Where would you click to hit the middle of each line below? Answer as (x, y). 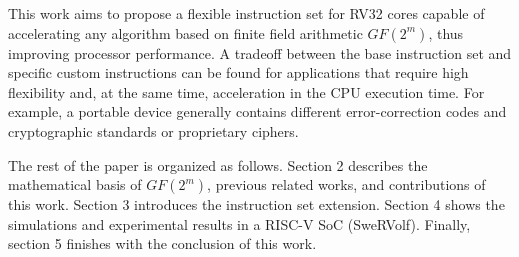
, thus (446, 32)
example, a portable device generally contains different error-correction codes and (257, 111)
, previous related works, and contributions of (346, 184)
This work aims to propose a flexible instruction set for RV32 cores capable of (246, 13)
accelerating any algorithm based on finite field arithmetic (185, 32)
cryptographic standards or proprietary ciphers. (153, 130)
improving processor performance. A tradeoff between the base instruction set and (260, 52)
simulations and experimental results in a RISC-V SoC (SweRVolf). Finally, (239, 223)
